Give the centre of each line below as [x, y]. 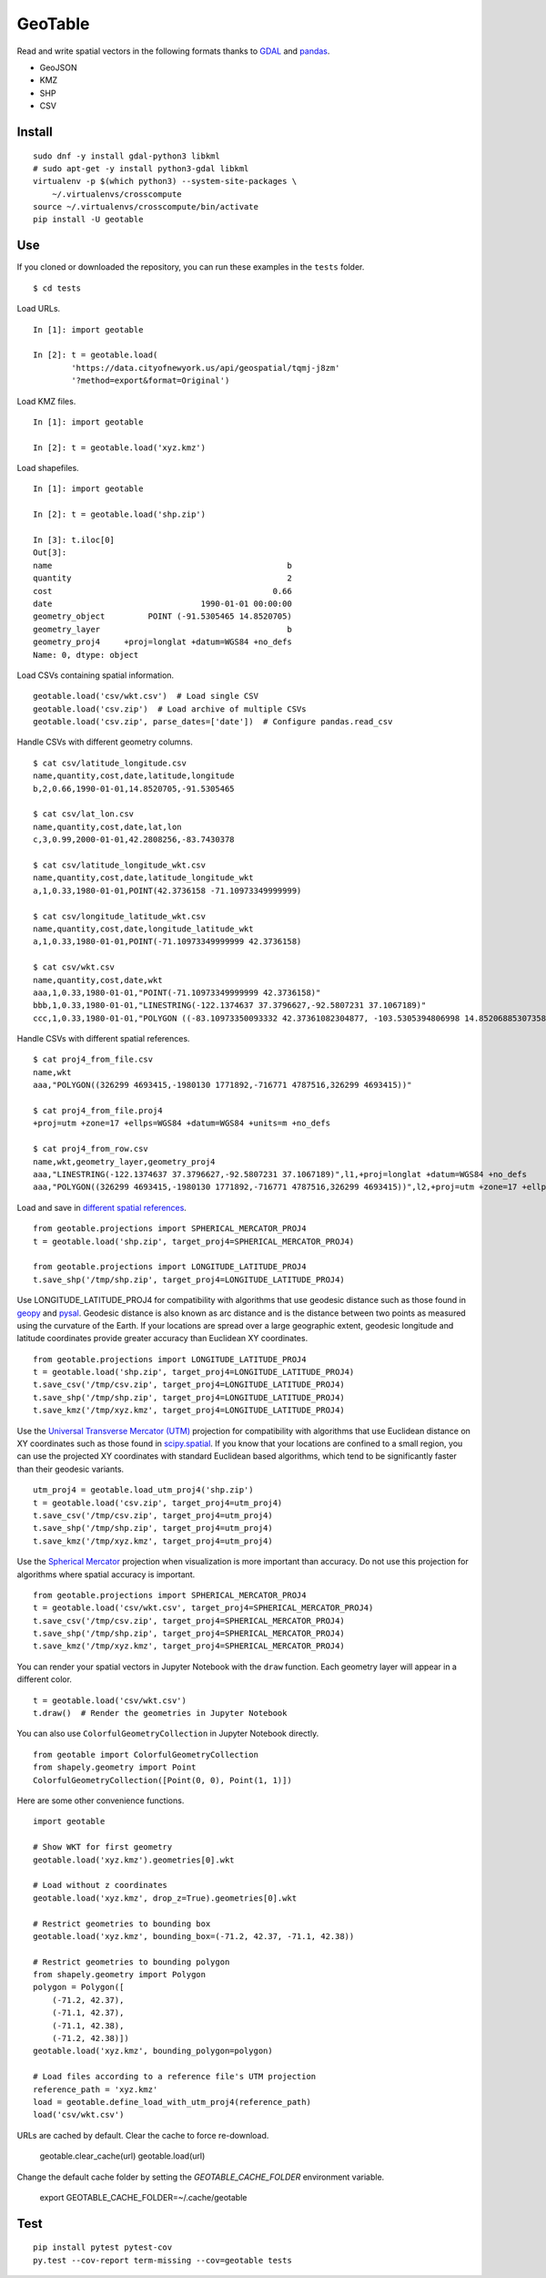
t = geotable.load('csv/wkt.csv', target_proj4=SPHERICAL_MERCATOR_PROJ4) [203, 1608]
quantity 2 [163, 578]
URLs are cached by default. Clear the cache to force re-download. [143, 2135]
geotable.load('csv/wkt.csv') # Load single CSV [146, 696]
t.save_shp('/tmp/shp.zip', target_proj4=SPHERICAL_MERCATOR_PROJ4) [189, 1634]
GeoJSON [58, 67]
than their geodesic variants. [71, 1469]
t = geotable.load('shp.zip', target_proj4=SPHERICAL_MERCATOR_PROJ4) [194, 1241]
